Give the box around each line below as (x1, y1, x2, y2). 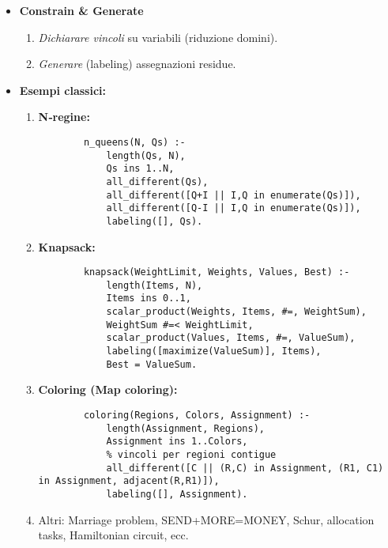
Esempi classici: (19, 81, 107, 98)
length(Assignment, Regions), (106, 422, 265, 434)
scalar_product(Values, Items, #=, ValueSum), (106, 332, 356, 344)
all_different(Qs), (106, 176, 209, 187)
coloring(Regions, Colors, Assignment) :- (83, 410, 311, 421)
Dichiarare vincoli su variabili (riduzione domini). (38, 28, 278, 45)
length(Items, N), (106, 279, 203, 291)
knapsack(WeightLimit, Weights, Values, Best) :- (83, 266, 350, 278)
